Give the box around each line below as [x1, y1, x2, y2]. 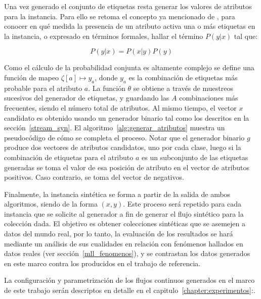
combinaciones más [179, 92, 238, 103]
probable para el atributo [4, 82, 82, 93]
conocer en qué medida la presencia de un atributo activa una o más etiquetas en [4, 21, 255, 31]
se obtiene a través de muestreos [133, 82, 233, 93]
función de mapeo [4, 72, 59, 82]
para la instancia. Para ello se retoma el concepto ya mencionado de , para [4, 11, 235, 21]
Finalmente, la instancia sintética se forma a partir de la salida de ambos [4, 188, 231, 199]
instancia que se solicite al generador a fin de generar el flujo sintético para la [4, 208, 244, 219]
